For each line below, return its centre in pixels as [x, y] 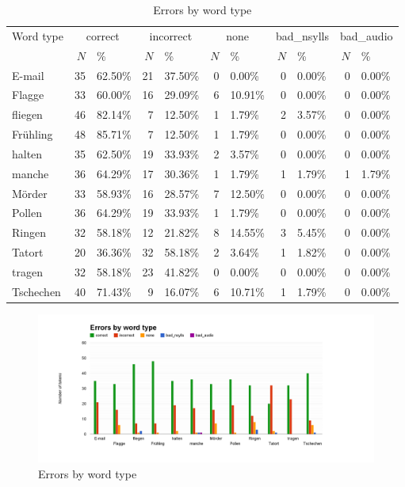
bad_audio [367, 35]
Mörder [30, 193]
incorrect [171, 35]
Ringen [29, 232]
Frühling [32, 134]
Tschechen [36, 291]
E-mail [28, 75]
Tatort [28, 252]
